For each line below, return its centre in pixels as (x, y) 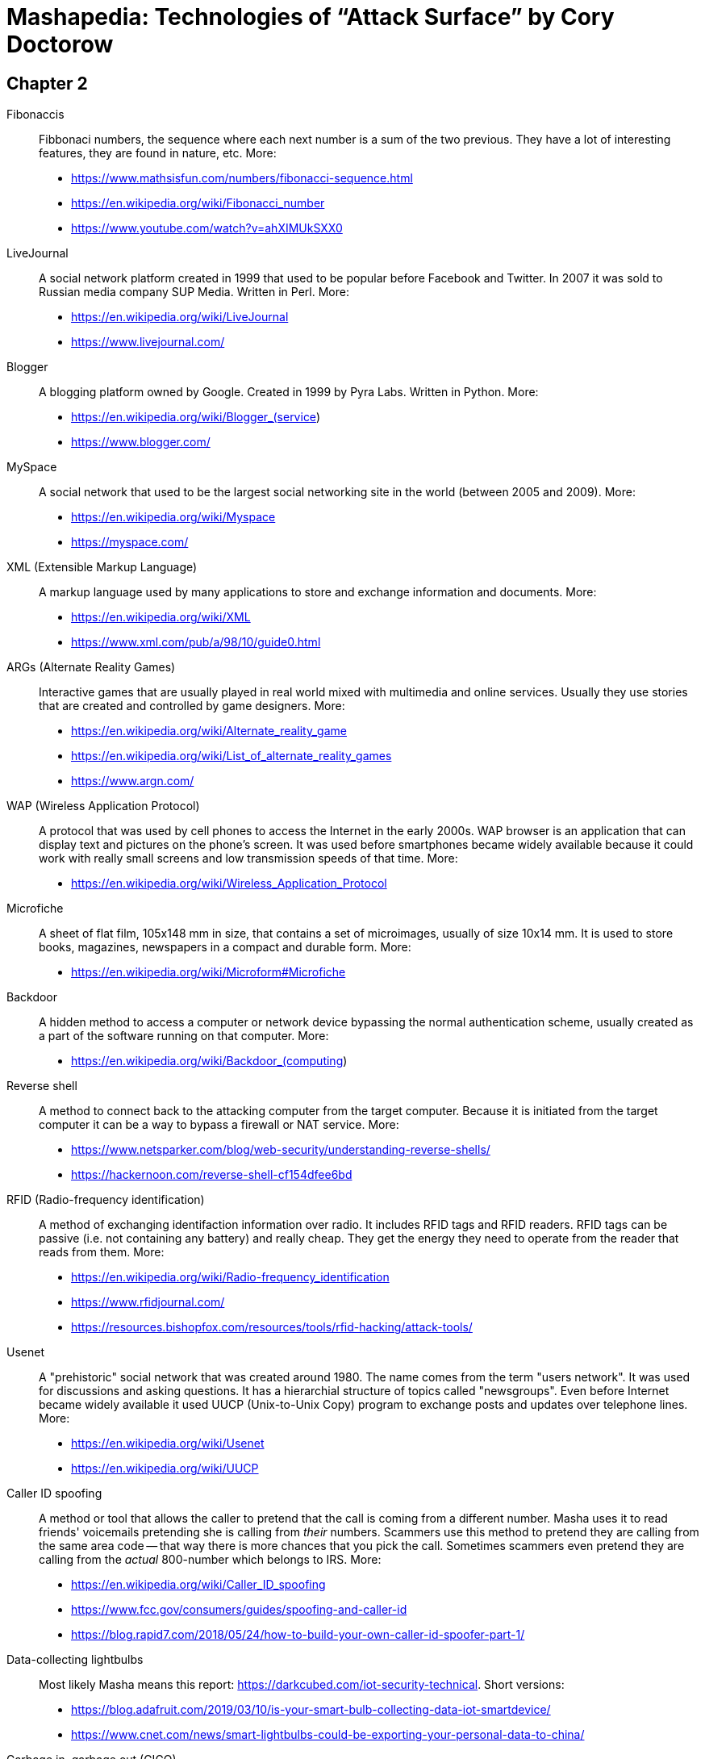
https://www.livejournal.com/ (148, 342)
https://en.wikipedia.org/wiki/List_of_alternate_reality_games (232, 756)
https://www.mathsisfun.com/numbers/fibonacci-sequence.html (242, 178)
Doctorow (60, 44)
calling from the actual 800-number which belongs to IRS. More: (210, 1560)
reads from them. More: (102, 1252)
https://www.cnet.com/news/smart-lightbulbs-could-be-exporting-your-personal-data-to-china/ (328, 1735)
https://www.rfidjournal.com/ (148, 1302)
